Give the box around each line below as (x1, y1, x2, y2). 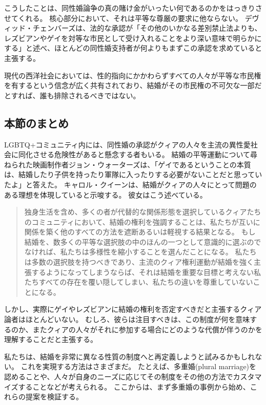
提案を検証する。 (25, 391, 83, 402)
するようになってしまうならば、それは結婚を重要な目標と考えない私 (31, 266, 261, 277)
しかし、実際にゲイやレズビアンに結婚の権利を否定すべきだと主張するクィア (4, 304, 262, 314)
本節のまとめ (4, 115, 69, 131)
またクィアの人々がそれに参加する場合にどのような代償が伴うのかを (32, 324, 262, 334)
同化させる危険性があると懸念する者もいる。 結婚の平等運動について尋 (18, 149, 257, 160)
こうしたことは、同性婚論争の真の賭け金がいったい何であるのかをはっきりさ (4, 3, 262, 13)
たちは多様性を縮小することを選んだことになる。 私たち (67, 246, 257, 257)
